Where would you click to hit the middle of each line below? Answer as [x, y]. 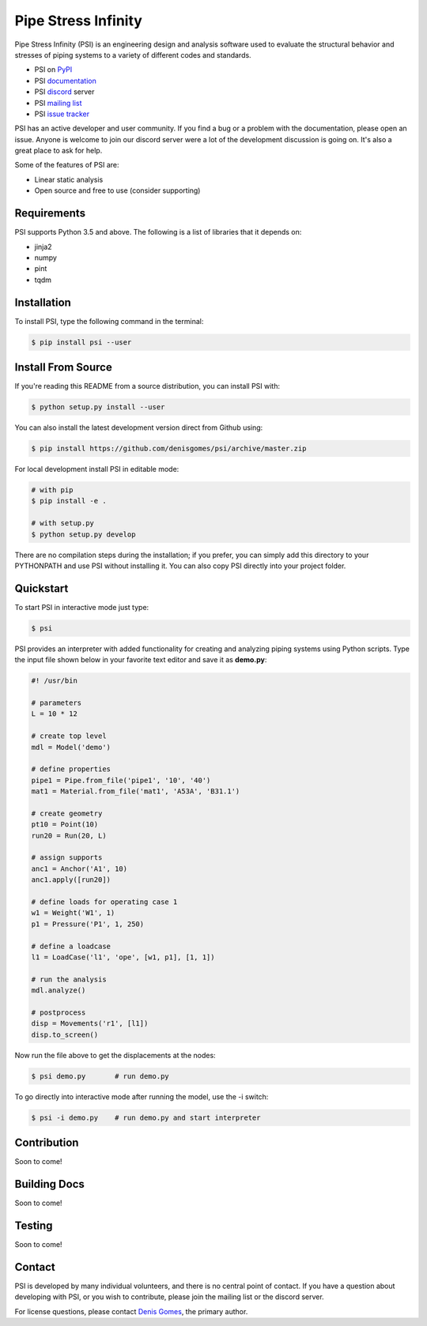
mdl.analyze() [59, 991]
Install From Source [63, 367]
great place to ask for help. [59, 151]
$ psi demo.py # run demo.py [100, 1076]
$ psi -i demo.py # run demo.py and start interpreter [146, 1117]
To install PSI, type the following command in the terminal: [109, 321]
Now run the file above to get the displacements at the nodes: [115, 1055]
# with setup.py [63, 523]
